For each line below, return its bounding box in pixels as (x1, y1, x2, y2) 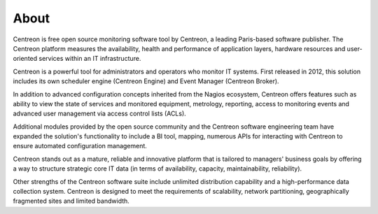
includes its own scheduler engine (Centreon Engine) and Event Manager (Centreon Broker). (13, 77, 279, 85)
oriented (13, 55, 38, 63)
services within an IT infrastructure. (38, 55, 141, 63)
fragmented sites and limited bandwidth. (13, 197, 129, 206)
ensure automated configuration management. (13, 142, 147, 150)
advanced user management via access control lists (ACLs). (13, 109, 187, 118)
